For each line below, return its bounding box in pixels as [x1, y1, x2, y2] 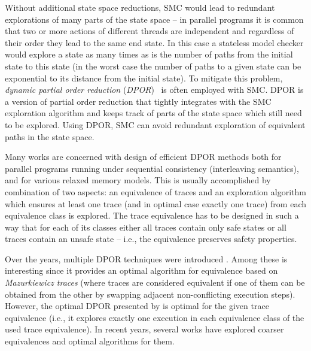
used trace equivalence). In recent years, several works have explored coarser [5, 323, 284, 335]
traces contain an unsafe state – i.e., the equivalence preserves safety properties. [5, 232, 297, 245]
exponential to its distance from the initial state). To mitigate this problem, [5, 71, 283, 84]
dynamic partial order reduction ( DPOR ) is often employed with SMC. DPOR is [5, 83, 304, 96]
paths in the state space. [5, 130, 94, 143]
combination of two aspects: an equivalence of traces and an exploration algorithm [5, 185, 306, 198]
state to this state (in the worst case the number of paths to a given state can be [5, 59, 301, 72]
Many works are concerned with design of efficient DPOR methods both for [5, 150, 282, 163]
